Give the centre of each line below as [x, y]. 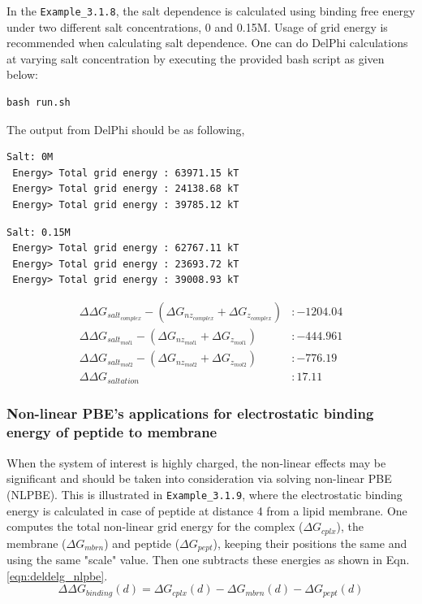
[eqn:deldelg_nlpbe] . [57, 575]
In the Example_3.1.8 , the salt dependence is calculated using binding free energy [211, 11]
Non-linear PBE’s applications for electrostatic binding [190, 413]
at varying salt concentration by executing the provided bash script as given [196, 58]
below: [22, 74]
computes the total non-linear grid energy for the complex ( [155, 526]
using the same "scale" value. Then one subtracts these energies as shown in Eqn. [208, 560]
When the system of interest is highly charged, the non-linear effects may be [196, 462]
